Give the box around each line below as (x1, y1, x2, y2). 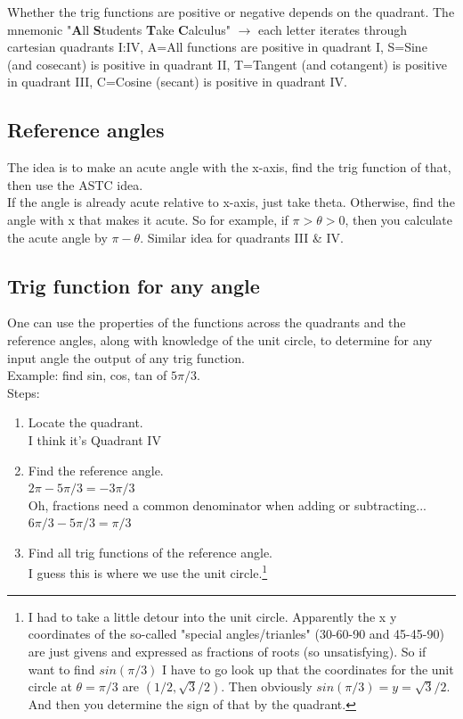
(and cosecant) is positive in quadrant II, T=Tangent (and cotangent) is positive (7, 54, 447, 73)
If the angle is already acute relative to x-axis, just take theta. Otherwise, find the (7, 193, 455, 211)
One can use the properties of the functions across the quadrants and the (7, 313, 406, 332)
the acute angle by (7, 227, 108, 246)
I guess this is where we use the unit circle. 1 (28, 561, 268, 583)
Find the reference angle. (28, 460, 164, 479)
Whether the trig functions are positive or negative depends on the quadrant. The (7, 3, 455, 21)
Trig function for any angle (7, 271, 260, 299)
